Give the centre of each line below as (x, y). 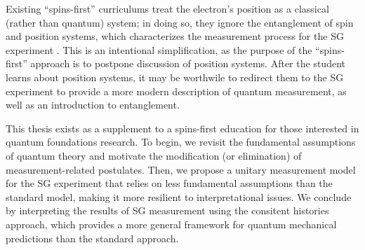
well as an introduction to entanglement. (93, 105)
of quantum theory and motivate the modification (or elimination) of (154, 155)
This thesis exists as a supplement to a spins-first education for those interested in (182, 128)
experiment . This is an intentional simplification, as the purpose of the (159, 49)
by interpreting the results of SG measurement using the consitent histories (167, 210)
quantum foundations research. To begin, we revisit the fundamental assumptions (181, 142)
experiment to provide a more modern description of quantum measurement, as (176, 91)
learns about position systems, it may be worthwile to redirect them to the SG (175, 77)
